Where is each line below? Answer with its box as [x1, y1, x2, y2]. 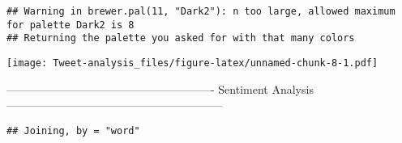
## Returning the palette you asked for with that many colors [6, 32, 355, 44]
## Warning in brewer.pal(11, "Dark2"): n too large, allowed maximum [6, 6, 396, 17]
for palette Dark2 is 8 [6, 19, 135, 31]
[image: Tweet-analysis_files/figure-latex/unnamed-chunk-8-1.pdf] [6, 57, 378, 69]
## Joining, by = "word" [6, 124, 140, 137]
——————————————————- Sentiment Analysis [6, 80, 314, 97]
